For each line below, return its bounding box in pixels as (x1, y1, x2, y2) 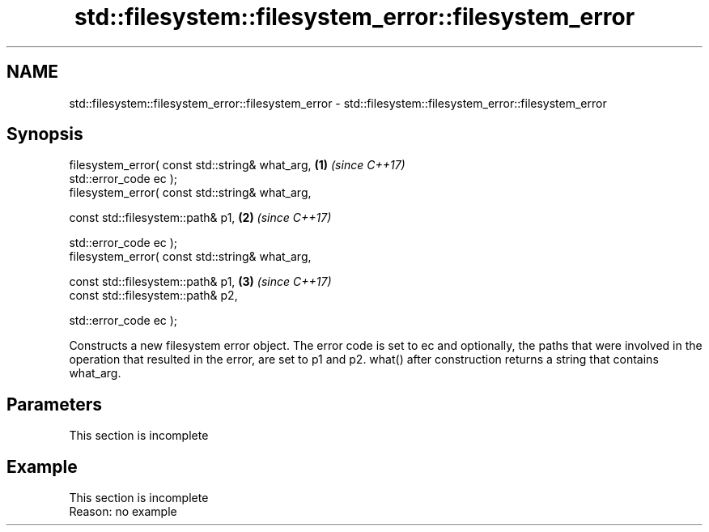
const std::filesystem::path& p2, (69, 288, 238, 303)
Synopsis (6, 124, 83, 145)
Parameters (6, 394, 102, 415)
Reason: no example (69, 504, 177, 519)
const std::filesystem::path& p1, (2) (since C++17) (69, 211, 332, 225)
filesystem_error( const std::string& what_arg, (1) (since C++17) (69, 158, 405, 172)
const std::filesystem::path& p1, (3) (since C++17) (69, 275, 332, 289)
